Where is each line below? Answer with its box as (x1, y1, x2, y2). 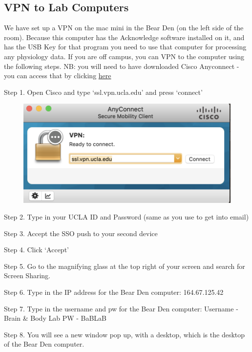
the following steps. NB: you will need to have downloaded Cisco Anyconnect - (4, 61, 239, 71)
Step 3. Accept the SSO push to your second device (4, 228, 158, 238)
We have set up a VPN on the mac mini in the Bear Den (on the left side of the (4, 22, 244, 33)
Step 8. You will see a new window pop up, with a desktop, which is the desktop (4, 329, 245, 339)
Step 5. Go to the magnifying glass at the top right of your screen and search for (4, 261, 245, 271)
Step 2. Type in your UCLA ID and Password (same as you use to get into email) (4, 212, 249, 222)
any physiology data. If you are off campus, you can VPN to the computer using (4, 51, 245, 61)
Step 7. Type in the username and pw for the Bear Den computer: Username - (4, 303, 238, 313)
